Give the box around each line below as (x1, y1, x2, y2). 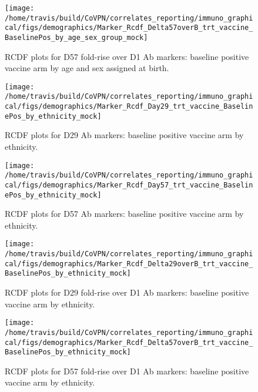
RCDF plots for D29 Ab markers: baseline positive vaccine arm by (5, 129, 244, 141)
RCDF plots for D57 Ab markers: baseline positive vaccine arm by (5, 207, 244, 220)
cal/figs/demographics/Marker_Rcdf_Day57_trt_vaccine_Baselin (5, 180, 253, 189)
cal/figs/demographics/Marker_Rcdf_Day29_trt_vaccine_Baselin (5, 102, 253, 111)
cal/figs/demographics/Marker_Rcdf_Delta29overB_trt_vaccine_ (5, 259, 253, 268)
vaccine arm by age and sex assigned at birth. (5, 62, 169, 74)
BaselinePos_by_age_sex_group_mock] (5, 33, 148, 42)
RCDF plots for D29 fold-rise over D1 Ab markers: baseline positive (5, 286, 249, 299)
